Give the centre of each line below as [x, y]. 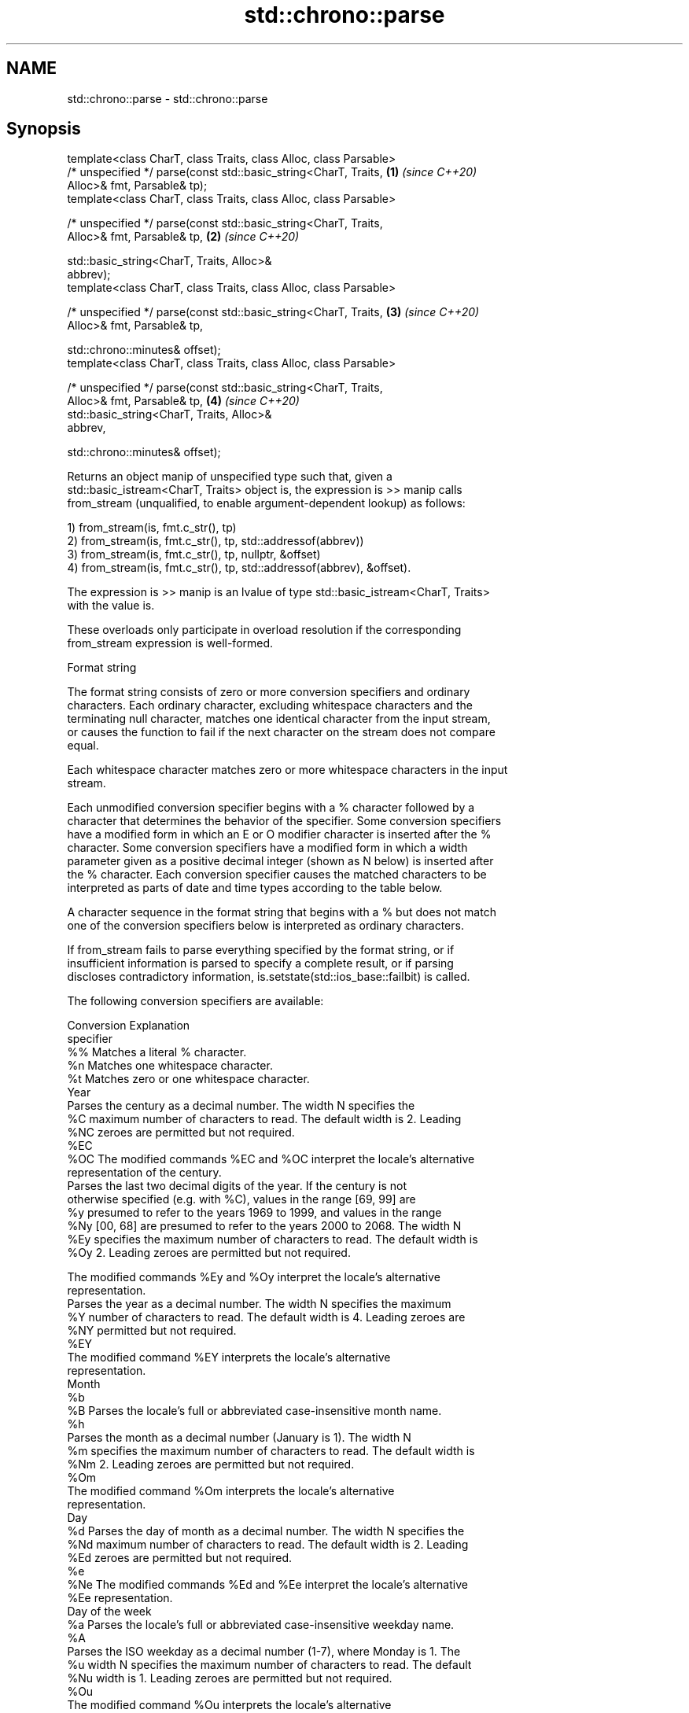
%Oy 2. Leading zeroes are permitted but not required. [209, 1253]
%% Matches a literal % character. [157, 1052]
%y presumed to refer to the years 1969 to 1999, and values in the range [254, 1213]
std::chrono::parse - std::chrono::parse [168, 98]
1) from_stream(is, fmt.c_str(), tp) [152, 528]
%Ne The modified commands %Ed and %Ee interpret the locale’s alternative [267, 1585]
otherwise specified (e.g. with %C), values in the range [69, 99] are [241, 1199]
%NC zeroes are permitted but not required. [181, 1133]
